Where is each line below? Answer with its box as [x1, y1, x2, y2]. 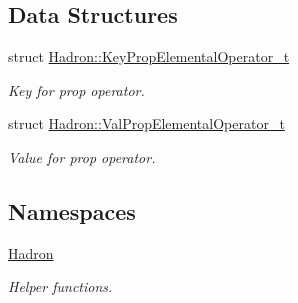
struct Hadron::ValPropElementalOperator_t [8, 113, 285, 134]
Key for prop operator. [8, 79, 145, 100]
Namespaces [8, 195, 136, 226]
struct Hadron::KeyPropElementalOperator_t [8, 46, 290, 67]
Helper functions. [8, 276, 113, 297]
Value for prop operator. [8, 146, 156, 167]
